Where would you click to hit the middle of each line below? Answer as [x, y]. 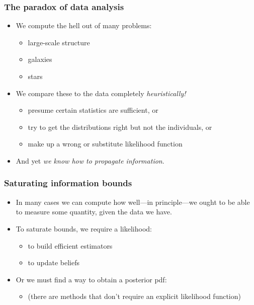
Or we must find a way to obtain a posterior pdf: [91, 279]
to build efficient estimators [70, 245]
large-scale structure [59, 42]
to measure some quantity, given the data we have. [94, 212]
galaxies [40, 59]
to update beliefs [54, 262]
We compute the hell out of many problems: [84, 25]
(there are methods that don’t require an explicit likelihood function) [134, 296]
